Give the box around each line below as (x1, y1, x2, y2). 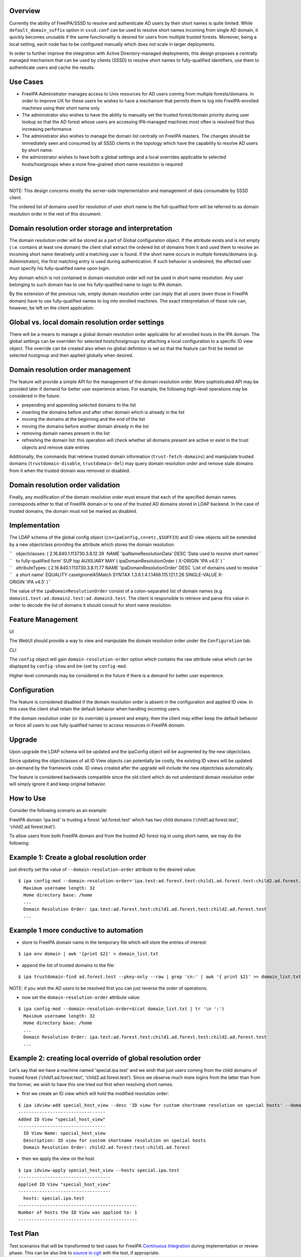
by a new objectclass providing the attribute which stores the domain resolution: (9, 541, 175, 548)
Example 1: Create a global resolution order (9, 853, 146, 862)
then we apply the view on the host (22, 1155, 95, 1161)
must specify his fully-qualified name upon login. (9, 265, 110, 272)
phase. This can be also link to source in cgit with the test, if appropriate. (9, 1249, 160, 1255)
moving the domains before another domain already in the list (22, 423, 149, 429)
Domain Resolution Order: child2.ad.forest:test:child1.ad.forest (23, 1144, 190, 1150)
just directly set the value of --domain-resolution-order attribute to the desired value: (9, 866, 196, 872)
